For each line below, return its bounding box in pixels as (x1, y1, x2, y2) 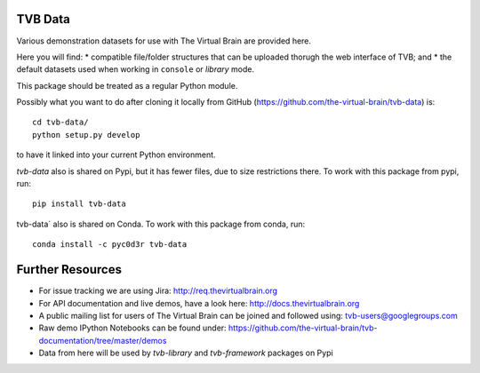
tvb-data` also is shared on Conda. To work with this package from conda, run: (16, 218, 306, 229)
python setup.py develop (32, 130, 140, 139)
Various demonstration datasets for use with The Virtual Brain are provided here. (16, 36, 311, 46)
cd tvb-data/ (32, 117, 89, 128)
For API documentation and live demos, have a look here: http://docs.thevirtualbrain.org (38, 298, 360, 308)
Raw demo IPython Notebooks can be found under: (38, 322, 227, 333)
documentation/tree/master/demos (38, 335, 167, 345)
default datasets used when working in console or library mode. (16, 64, 255, 75)
